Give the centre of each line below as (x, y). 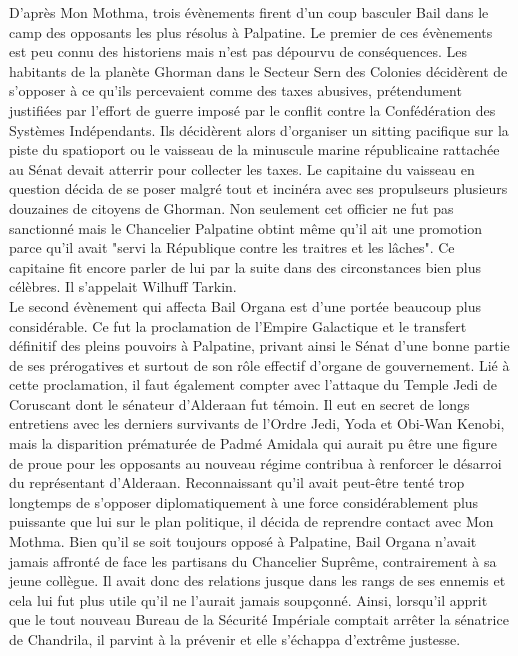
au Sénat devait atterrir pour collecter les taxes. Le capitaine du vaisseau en (242, 168)
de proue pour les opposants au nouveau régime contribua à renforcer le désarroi (255, 462)
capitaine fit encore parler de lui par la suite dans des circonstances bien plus (245, 266)
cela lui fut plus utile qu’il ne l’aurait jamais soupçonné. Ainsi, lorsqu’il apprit (248, 599)
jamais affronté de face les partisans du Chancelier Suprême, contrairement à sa (253, 560)
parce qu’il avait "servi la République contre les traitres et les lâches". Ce (232, 247)
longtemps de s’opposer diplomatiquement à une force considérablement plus (244, 501)
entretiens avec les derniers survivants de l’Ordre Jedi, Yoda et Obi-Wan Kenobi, (257, 423)
